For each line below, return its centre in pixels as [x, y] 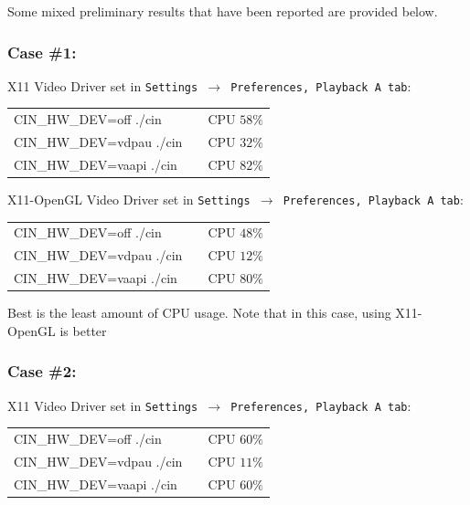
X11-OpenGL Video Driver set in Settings [129, 199]
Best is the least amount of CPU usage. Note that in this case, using [199, 313]
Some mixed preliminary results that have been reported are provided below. [223, 11]
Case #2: [42, 371]
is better [83, 330]
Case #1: [42, 52]
